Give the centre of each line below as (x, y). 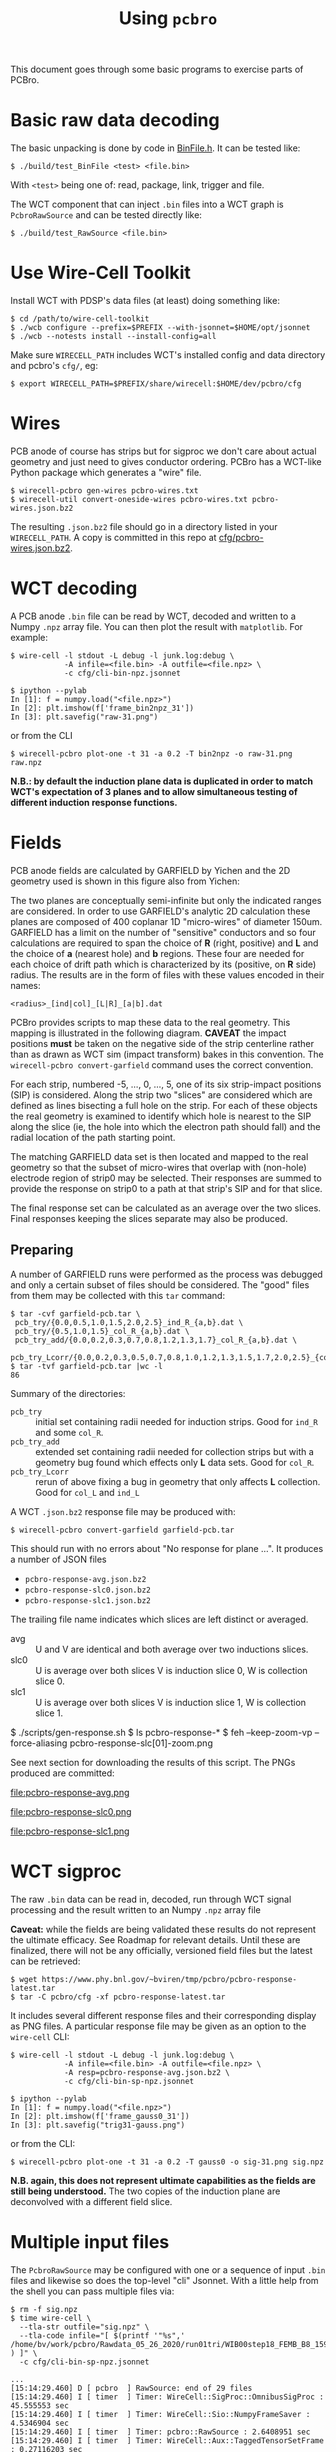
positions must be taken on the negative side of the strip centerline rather (162, 1043)
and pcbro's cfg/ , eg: (54, 366)
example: (29, 637)
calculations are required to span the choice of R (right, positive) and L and (164, 943)
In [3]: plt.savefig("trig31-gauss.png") (98, 2125)
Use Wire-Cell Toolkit (101, 273)
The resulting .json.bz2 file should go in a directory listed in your (144, 526)
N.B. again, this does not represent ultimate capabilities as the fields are (163, 2180)
